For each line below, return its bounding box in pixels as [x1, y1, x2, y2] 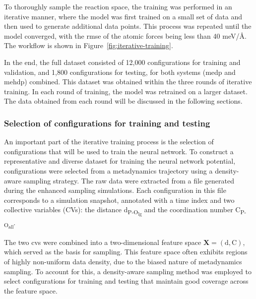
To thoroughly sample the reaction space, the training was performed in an [4, 1, 232, 11]
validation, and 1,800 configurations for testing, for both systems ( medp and [4, 66, 236, 77]
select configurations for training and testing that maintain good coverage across [4, 276, 249, 286]
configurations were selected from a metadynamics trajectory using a [4, 165, 213, 176]
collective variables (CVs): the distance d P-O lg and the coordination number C [4, 204, 241, 218]
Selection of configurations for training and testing [4, 117, 210, 129]
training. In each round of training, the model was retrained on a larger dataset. [4, 86, 248, 96]
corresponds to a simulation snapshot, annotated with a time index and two [4, 194, 235, 205]
